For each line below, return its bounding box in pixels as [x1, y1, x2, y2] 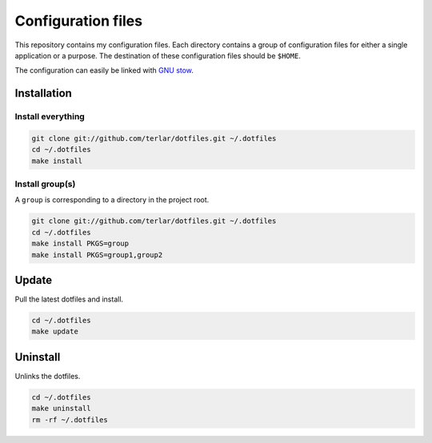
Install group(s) [14, 178, 76, 190]
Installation [14, 86, 72, 100]
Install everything [14, 111, 86, 122]
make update [31, 327, 79, 336]
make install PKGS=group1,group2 [31, 250, 163, 259]
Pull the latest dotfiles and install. [14, 294, 124, 304]
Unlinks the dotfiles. [14, 371, 81, 381]
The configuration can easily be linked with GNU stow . [14, 66, 194, 75]
